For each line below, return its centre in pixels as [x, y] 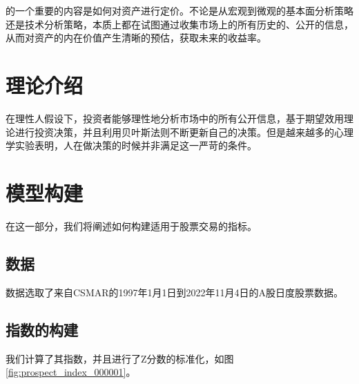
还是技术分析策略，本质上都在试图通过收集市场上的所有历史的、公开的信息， [179, 24]
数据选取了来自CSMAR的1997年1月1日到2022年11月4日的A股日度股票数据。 [175, 292]
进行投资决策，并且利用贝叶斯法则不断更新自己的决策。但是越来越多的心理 [184, 132]
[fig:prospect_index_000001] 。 [71, 372]
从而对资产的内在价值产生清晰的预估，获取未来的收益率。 [136, 38]
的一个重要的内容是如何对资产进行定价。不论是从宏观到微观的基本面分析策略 [179, 11]
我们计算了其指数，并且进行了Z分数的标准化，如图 [120, 358]
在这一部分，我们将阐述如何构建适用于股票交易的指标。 [131, 226]
